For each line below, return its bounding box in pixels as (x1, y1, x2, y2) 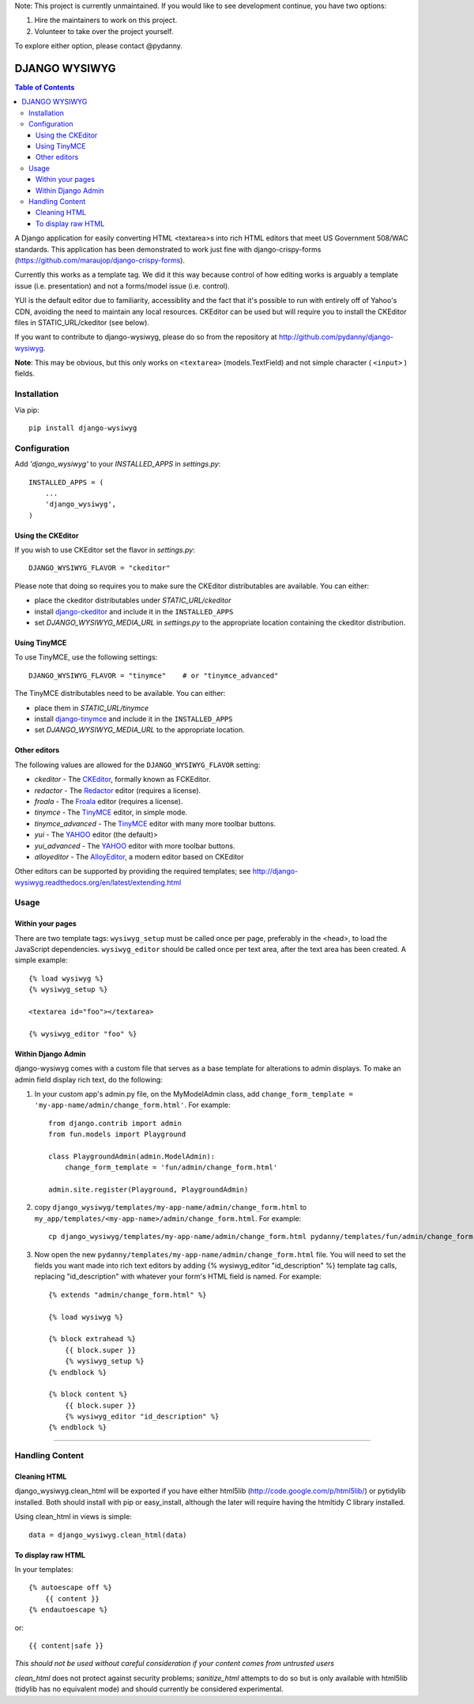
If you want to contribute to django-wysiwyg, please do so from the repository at (14, 332, 277, 342)
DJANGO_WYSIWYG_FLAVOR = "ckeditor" (28, 564, 171, 572)
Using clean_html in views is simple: (14, 1512, 132, 1521)
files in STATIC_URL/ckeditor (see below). (14, 317, 150, 327)
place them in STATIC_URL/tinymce (34, 703, 149, 712)
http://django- (252, 867, 299, 876)
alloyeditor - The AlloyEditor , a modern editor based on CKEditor (34, 852, 244, 861)
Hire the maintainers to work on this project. (34, 16, 178, 25)
